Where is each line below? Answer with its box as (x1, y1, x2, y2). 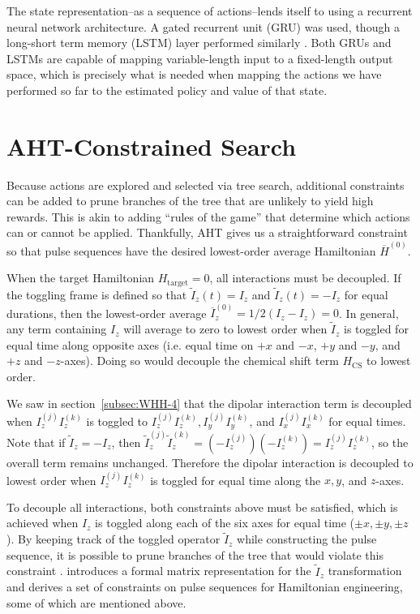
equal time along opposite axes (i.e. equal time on (6, 336, 254, 353)
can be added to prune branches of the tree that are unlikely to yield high (6, 192, 374, 209)
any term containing (6, 320, 107, 337)
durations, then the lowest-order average (6, 304, 207, 321)
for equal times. (328, 412, 406, 429)
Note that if (6, 433, 66, 450)
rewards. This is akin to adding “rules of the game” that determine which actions (6, 208, 410, 225)
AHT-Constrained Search (6, 129, 297, 162)
